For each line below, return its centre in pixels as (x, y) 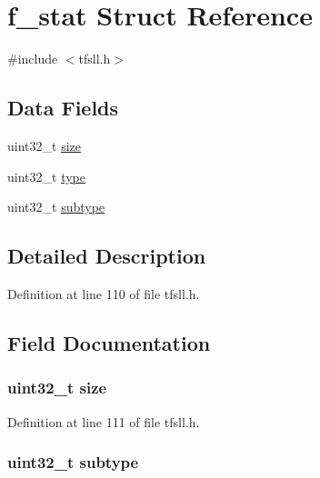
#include (33, 59)
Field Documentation (109, 342)
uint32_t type (46, 176)
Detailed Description (107, 256)
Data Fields (63, 108)
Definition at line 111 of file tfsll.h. (104, 421)
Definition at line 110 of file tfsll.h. (104, 293)
